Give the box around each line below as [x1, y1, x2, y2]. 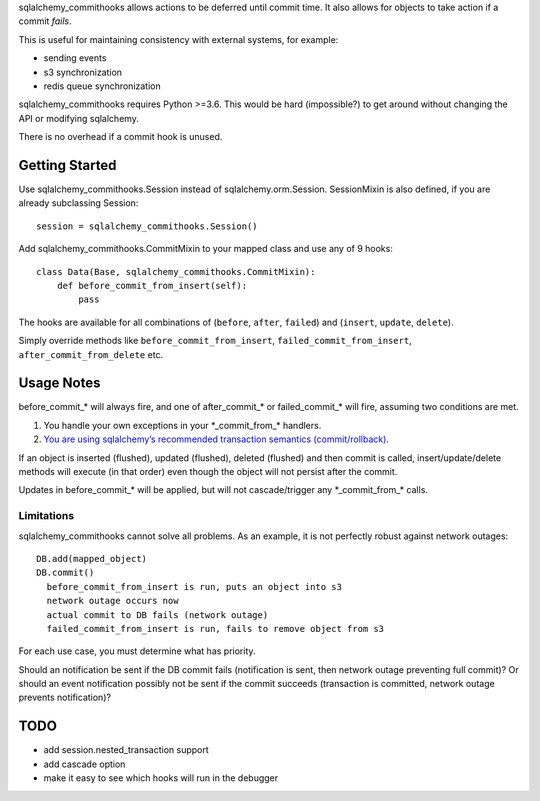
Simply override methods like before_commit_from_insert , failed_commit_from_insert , [18, 335, 412, 347]
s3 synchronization [43, 66, 123, 78]
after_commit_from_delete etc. [18, 348, 164, 360]
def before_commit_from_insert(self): [56, 280, 248, 291]
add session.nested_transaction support [43, 744, 209, 756]
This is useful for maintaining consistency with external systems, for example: [18, 33, 339, 45]
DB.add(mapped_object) [36, 553, 148, 564]
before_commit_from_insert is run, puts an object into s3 [46, 581, 342, 592]
